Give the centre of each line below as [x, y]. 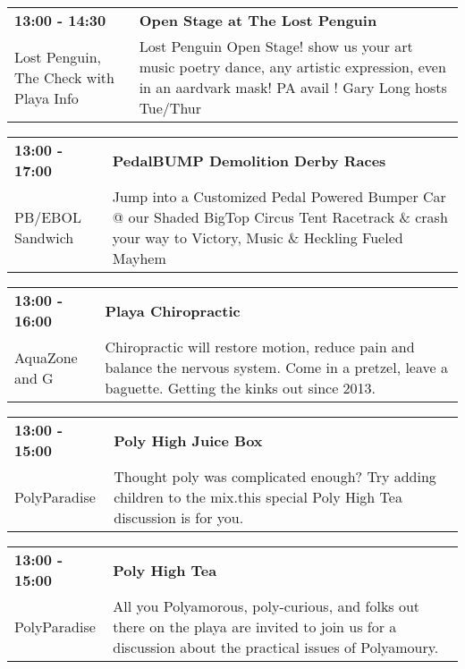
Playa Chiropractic [173, 310]
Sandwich [44, 237]
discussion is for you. [179, 517]
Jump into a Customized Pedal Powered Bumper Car [279, 196]
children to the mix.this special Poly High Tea [258, 497]
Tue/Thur [170, 108]
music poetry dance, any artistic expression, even [292, 67]
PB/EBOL [48, 217]
